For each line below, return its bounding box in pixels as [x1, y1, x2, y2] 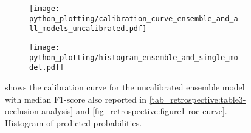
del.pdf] [29, 63, 64, 72]
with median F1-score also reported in [5, 92, 147, 105]
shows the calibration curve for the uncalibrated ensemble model [5, 80, 245, 93]
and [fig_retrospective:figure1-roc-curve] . [75, 104, 227, 117]
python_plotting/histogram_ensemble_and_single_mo [29, 53, 238, 62]
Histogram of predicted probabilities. [5, 116, 142, 129]
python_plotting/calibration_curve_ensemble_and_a [29, 14, 238, 23]
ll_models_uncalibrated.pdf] [29, 24, 147, 33]
